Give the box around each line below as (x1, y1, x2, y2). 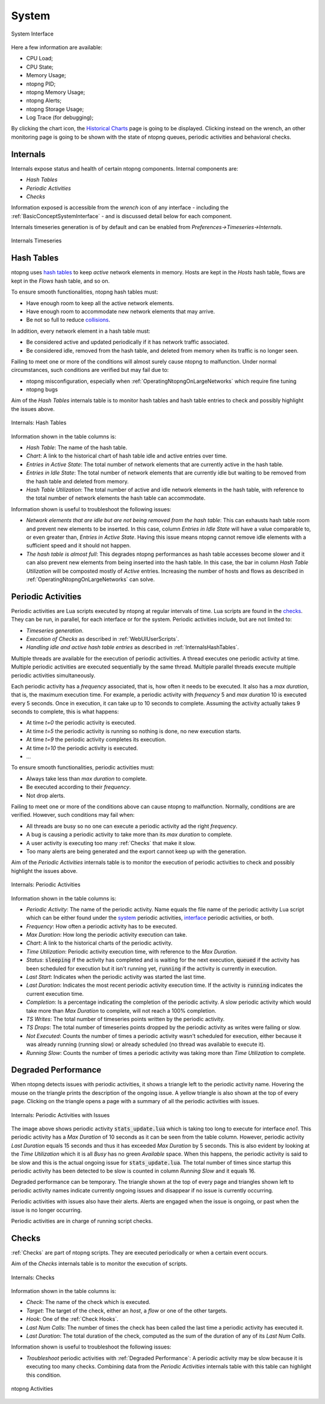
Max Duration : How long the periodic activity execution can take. (26, 931, 188, 939)
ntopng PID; (26, 80, 56, 87)
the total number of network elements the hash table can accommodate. (26, 494, 206, 502)
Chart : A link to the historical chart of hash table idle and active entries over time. (26, 452, 227, 459)
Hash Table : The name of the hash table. (26, 444, 128, 452)
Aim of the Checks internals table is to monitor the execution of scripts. (11, 1260, 188, 1267)
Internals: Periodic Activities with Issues (11, 1111, 110, 1118)
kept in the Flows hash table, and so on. (11, 277, 110, 285)
